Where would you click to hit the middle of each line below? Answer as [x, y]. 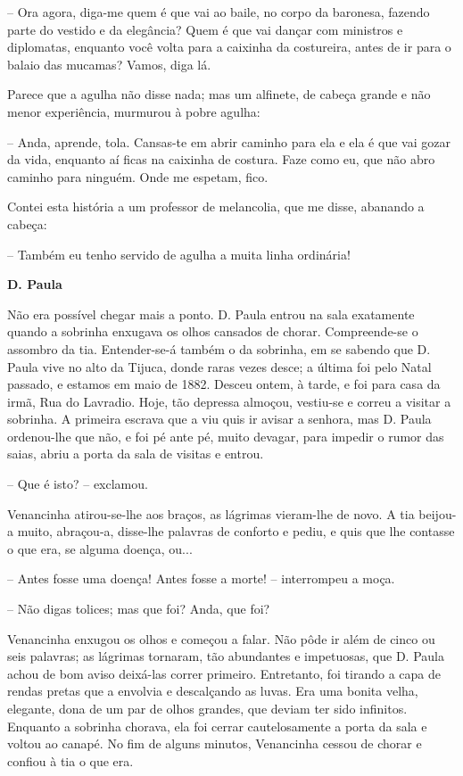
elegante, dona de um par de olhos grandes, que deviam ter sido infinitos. [207, 708]
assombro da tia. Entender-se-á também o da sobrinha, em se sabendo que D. [219, 348]
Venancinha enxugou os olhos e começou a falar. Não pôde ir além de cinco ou [221, 638]
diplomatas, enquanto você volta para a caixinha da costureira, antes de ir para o [229, 47]
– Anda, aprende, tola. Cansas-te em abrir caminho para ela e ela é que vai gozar [229, 141]
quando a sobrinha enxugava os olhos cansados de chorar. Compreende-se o [213, 331]
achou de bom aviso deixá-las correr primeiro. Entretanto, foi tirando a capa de [224, 673]
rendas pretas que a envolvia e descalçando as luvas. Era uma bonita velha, [213, 691]
